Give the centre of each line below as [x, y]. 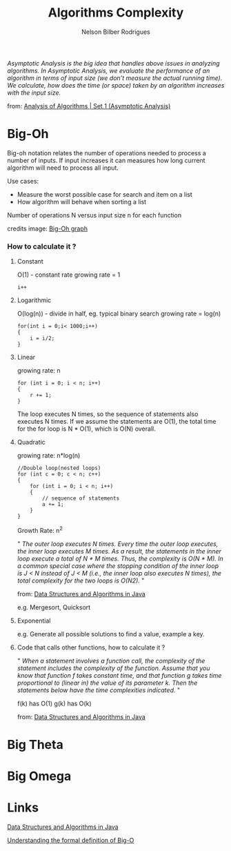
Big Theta [35, 745]
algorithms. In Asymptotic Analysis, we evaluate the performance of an [109, 70]
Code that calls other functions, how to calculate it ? [91, 647]
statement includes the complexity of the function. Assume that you [113, 668]
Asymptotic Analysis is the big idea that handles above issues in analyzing [113, 63]
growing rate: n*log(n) [49, 456]
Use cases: [23, 181]
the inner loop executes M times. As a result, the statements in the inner [119, 551]
